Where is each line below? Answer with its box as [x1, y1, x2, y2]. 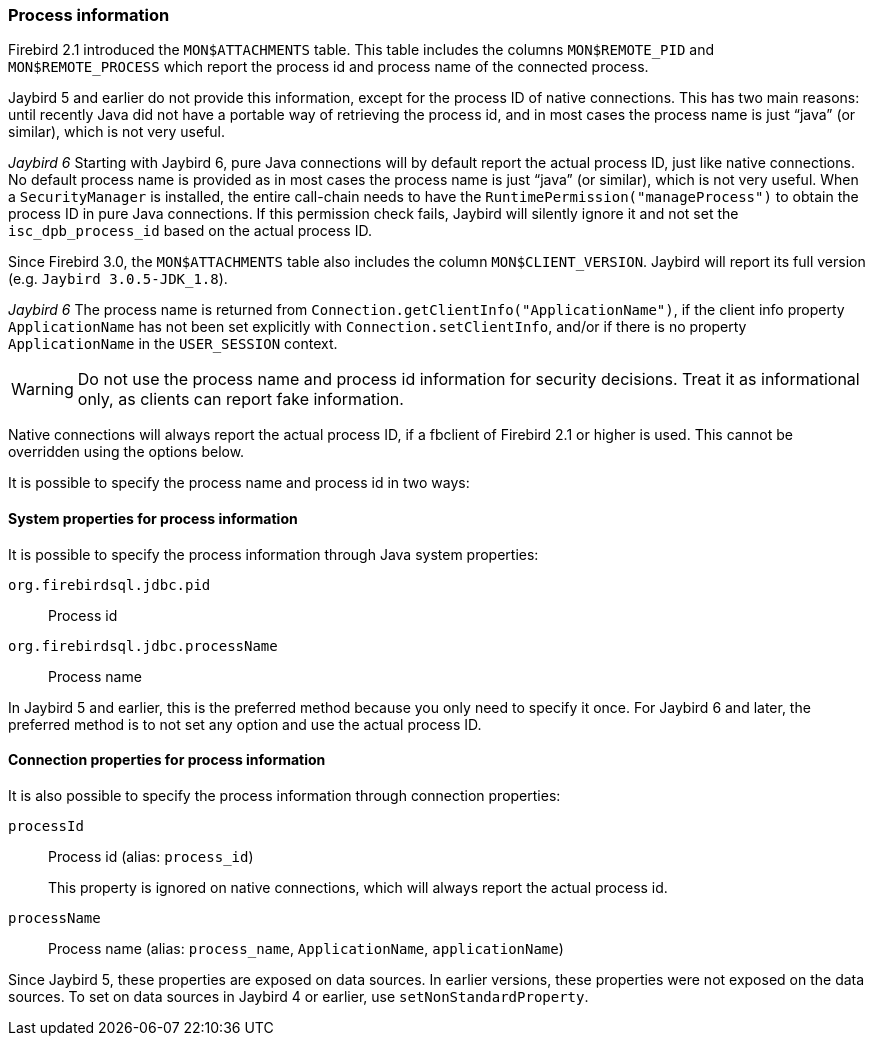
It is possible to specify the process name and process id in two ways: [8, 474, 470, 492]
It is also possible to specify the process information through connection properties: [8, 786, 561, 804]
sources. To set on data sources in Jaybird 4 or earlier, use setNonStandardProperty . [8, 987, 589, 1005]
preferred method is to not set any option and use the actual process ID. [8, 715, 482, 733]
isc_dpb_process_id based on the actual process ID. [8, 222, 372, 240]
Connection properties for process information [8, 751, 326, 769]
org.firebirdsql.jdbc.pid [8, 576, 211, 593]
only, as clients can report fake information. [77, 389, 404, 410]
